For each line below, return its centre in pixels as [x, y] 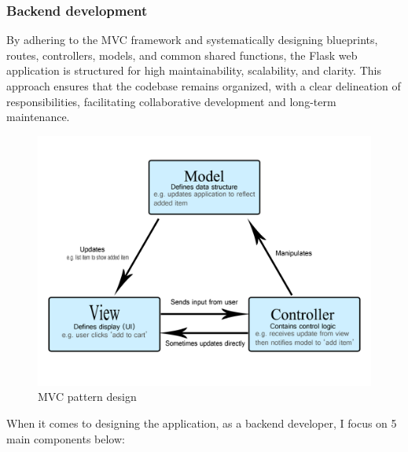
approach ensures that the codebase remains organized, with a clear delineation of [204, 86]
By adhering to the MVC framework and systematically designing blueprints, [192, 40]
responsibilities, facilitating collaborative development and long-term [171, 101]
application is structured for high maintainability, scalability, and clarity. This [194, 70]
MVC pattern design [87, 397]
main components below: [66, 438]
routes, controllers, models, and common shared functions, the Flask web [182, 55]
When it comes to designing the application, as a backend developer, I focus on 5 [202, 423]
